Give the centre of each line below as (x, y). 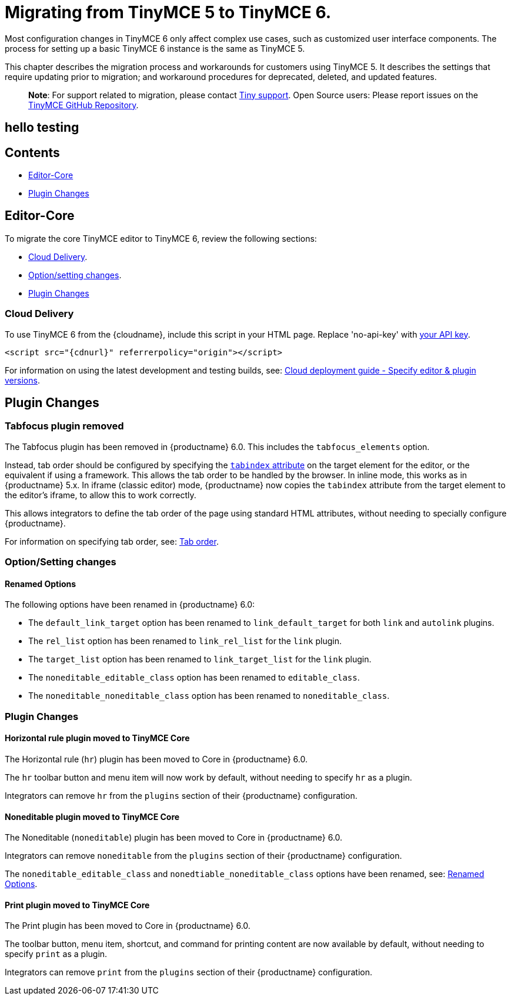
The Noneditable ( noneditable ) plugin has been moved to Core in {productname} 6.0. (174, 838)
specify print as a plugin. (56, 954)
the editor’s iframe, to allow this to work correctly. (101, 495)
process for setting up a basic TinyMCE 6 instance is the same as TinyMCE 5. (155, 48)
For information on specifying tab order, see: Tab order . (112, 541)
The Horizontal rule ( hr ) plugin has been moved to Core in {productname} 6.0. (156, 759)
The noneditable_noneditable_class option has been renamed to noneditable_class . (209, 696)
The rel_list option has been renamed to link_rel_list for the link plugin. (185, 641)
